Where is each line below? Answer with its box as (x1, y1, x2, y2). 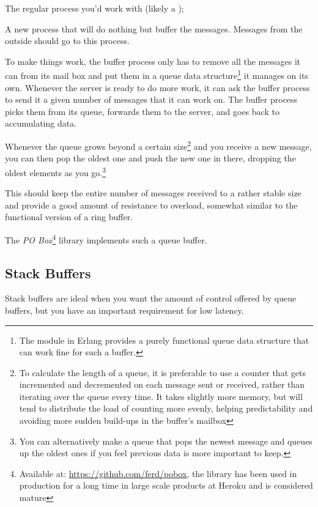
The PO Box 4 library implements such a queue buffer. (5, 231, 207, 246)
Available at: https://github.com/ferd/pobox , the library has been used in (19, 467, 297, 479)
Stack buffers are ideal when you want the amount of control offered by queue (5, 292, 297, 305)
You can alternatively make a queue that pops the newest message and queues (19, 434, 312, 447)
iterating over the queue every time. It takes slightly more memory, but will (19, 390, 303, 402)
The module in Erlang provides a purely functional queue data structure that (19, 333, 309, 346)
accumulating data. (5, 117, 77, 130)
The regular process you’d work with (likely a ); (5, 2, 184, 14)
